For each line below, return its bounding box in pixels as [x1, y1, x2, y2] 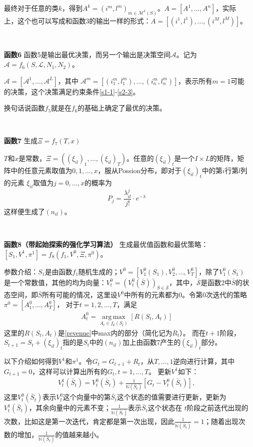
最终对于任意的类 [4, 3, 58, 13]
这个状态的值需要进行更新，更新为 [117, 392, 227, 402]
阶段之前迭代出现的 [187, 402, 249, 413]
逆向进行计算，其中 [173, 356, 235, 366]
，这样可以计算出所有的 [32, 366, 107, 376]
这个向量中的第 [63, 392, 111, 402]
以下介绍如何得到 [4, 356, 58, 366]
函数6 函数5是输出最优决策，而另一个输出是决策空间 [4, 49, 171, 60]
